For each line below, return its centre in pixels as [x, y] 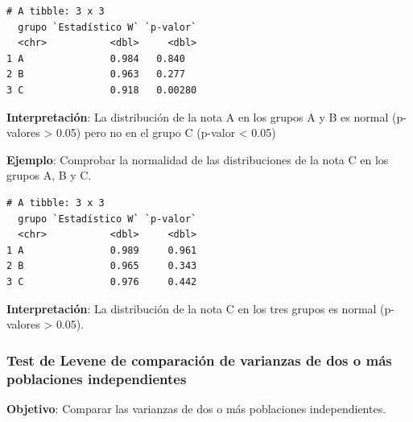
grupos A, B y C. [49, 175]
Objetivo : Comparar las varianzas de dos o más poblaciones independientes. [196, 408]
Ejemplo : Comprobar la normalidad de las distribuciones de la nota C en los [198, 159]
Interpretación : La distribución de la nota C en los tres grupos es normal [192, 308]
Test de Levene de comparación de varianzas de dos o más [199, 360]
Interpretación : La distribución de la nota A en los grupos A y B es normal [198, 116]
